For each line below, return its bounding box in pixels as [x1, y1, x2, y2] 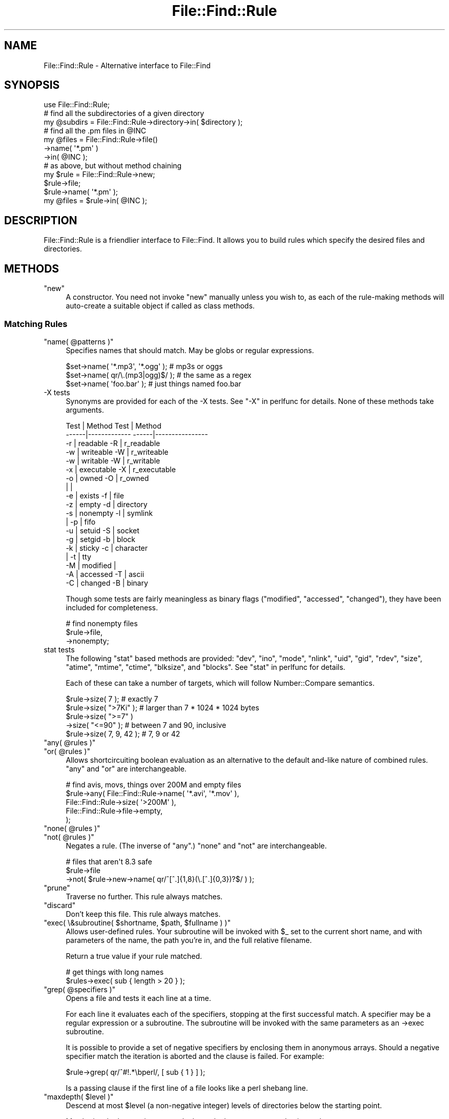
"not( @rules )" [44, 832, 94, 841]
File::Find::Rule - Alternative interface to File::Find [44, 61, 211, 70]
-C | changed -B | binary [66, 578, 148, 587]
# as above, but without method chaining [44, 161, 182, 170]
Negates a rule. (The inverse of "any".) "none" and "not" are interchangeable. [66, 841, 327, 850]
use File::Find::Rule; [44, 100, 110, 109]
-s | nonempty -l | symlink [66, 508, 153, 517]
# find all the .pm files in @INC [44, 126, 146, 136]
